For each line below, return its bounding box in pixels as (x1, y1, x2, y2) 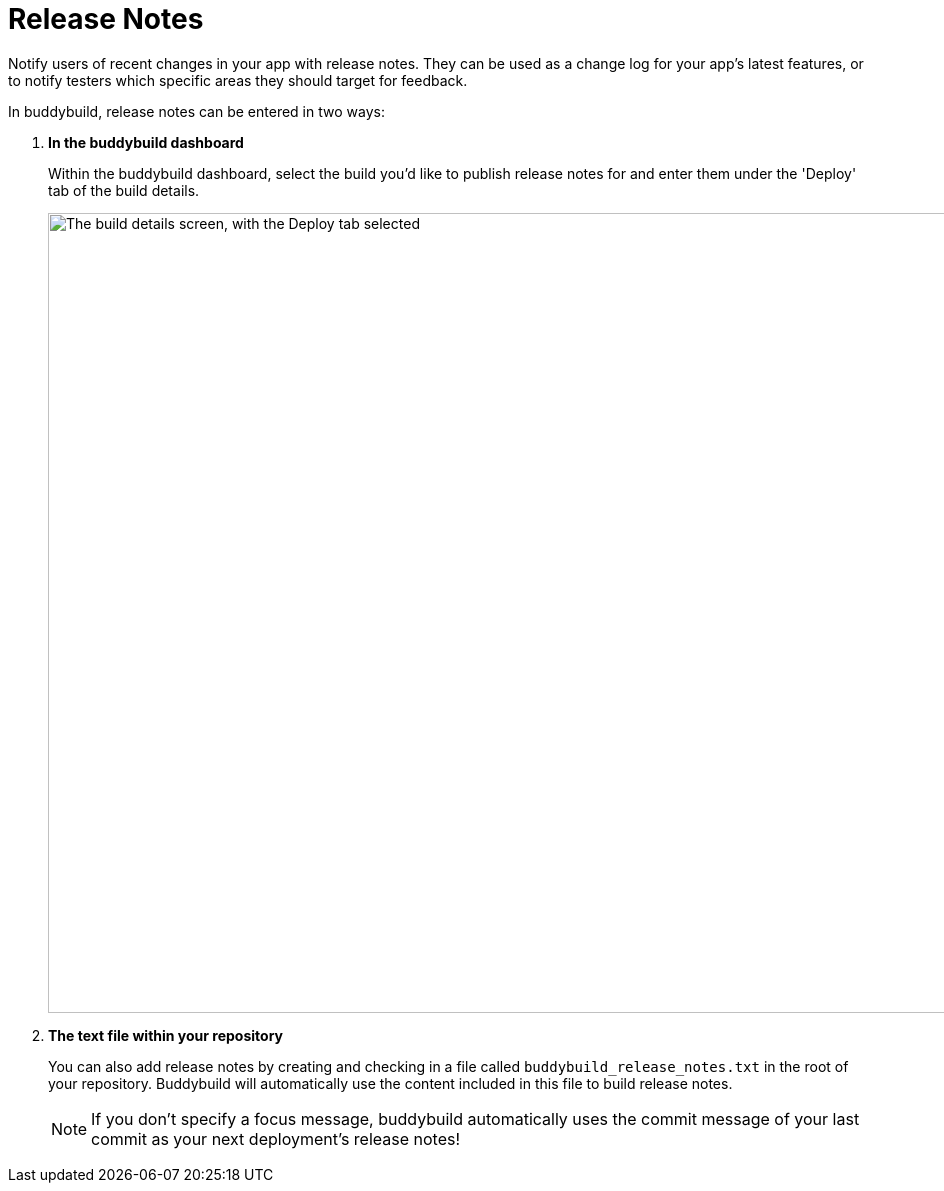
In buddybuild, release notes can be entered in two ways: (8, 102, 385, 120)
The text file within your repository (48, 1026, 284, 1044)
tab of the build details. (48, 181, 200, 199)
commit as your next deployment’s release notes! (91, 1128, 461, 1149)
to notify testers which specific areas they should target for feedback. (8, 71, 468, 89)
